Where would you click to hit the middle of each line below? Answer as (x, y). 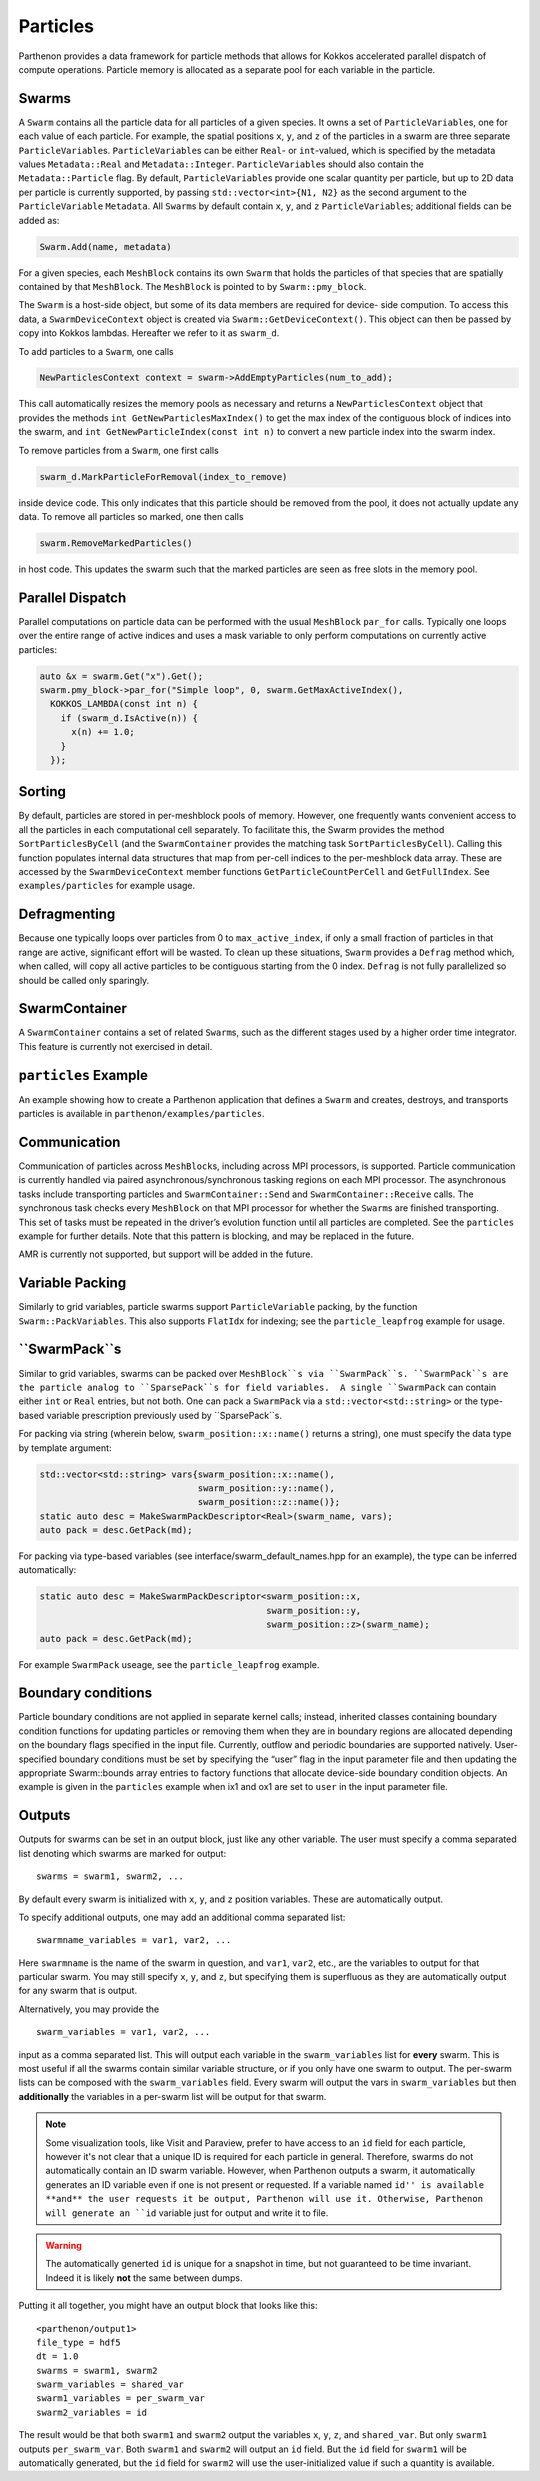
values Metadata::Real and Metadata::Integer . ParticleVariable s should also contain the (221, 164)
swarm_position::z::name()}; (269, 1502)
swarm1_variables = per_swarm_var (120, 2398)
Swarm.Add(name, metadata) (105, 246)
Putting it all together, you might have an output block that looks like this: (168, 2306)
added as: (39, 220)
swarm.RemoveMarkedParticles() (116, 543)
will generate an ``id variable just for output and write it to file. (187, 2212)
